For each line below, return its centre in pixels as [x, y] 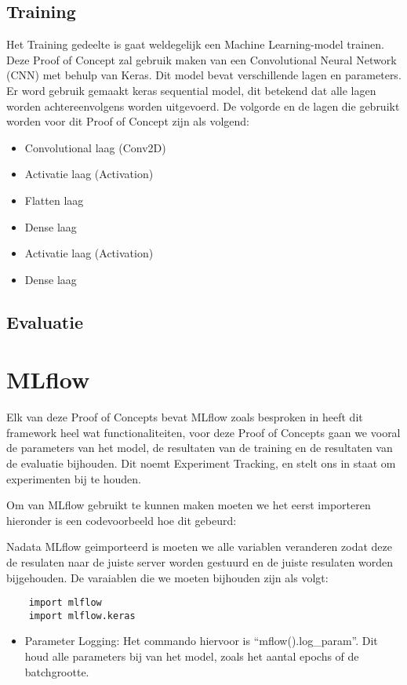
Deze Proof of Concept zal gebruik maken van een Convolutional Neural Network [202, 59]
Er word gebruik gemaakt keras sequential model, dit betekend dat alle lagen [191, 90]
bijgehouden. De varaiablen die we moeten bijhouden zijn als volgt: [167, 577]
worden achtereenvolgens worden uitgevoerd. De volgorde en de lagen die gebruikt [203, 106]
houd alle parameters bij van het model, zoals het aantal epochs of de [192, 656]
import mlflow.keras [82, 616]
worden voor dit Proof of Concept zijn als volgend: [128, 121]
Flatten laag [54, 200]
